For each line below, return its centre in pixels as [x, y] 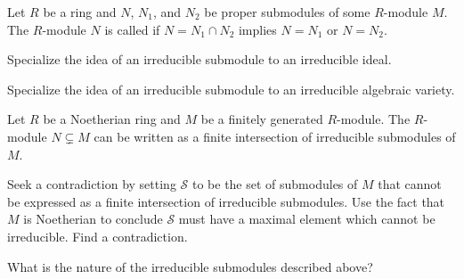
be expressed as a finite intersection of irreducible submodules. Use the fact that [226, 201]
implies [257, 29]
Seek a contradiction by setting [92, 184]
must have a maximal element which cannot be [307, 219]
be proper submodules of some [287, 12]
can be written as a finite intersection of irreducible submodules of [275, 136]
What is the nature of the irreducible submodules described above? [190, 266]
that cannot [410, 184]
